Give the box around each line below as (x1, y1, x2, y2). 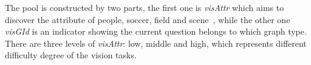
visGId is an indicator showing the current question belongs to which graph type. (5, 25, 307, 38)
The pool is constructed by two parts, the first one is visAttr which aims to (5, 1, 284, 13)
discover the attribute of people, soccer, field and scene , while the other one (5, 13, 290, 26)
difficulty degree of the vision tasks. (5, 49, 137, 61)
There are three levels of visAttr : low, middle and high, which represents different (5, 36, 307, 49)
